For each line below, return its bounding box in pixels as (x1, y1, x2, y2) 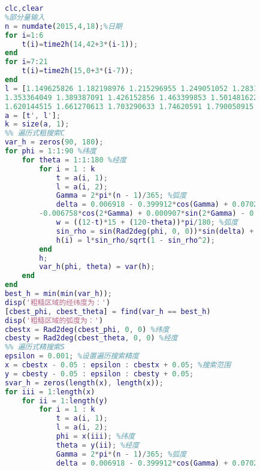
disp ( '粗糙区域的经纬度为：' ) (4, 298, 111, 307)
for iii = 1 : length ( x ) (4, 387, 95, 396)
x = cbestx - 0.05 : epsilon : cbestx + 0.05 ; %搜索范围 (4, 361, 231, 369)
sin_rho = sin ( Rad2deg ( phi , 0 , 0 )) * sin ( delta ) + (56, 227, 254, 236)
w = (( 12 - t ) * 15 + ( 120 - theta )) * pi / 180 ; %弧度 (56, 218, 238, 227)
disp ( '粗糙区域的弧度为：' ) (4, 316, 104, 325)
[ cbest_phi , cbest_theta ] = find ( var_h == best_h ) (4, 307, 211, 316)
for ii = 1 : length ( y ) (22, 396, 108, 405)
